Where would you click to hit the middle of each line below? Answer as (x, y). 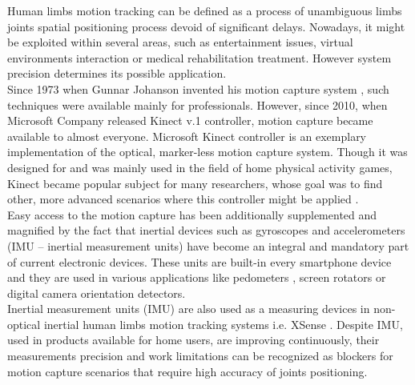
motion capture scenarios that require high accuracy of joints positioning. (187, 371)
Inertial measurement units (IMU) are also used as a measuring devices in (189, 309)
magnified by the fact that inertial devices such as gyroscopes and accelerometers (206, 230)
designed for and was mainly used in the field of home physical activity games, (200, 167)
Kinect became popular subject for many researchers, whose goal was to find (195, 183)
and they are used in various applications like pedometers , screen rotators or (197, 277)
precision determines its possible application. (117, 73)
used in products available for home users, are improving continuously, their (193, 340)
